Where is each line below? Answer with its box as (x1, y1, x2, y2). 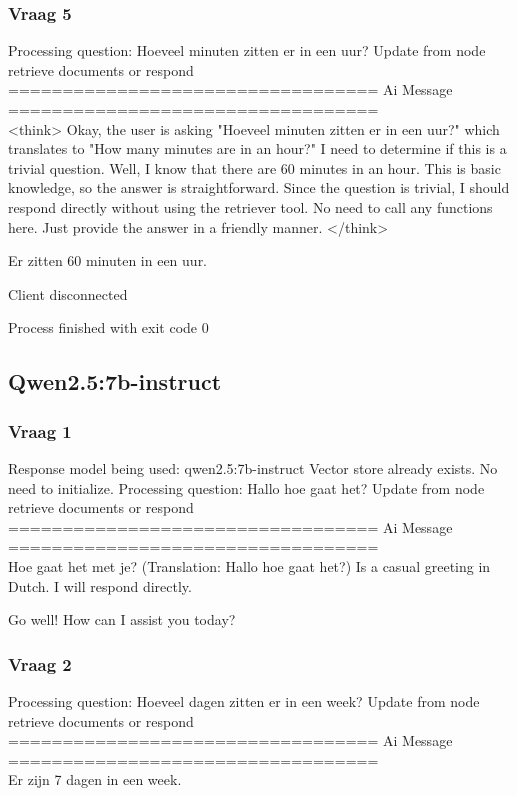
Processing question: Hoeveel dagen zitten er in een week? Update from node (8, 690, 480, 711)
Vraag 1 (8, 418, 72, 443)
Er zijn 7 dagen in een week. (8, 769, 182, 790)
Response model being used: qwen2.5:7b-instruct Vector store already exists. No (8, 457, 498, 478)
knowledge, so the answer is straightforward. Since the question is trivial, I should (8, 177, 510, 198)
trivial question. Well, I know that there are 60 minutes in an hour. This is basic (8, 157, 501, 178)
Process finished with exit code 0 (8, 317, 209, 338)
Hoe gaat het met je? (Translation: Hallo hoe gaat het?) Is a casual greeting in (8, 555, 491, 576)
